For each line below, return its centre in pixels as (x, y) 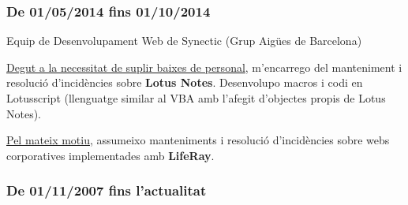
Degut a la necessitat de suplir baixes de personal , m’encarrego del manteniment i (204, 67)
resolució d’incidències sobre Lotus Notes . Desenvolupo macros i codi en (185, 82)
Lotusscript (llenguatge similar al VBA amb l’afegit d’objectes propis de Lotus (196, 98)
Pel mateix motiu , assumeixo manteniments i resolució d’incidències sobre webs (198, 140)
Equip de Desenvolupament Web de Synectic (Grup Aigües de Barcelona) (184, 41)
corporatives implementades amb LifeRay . (110, 155)
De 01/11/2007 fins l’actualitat (107, 190)
